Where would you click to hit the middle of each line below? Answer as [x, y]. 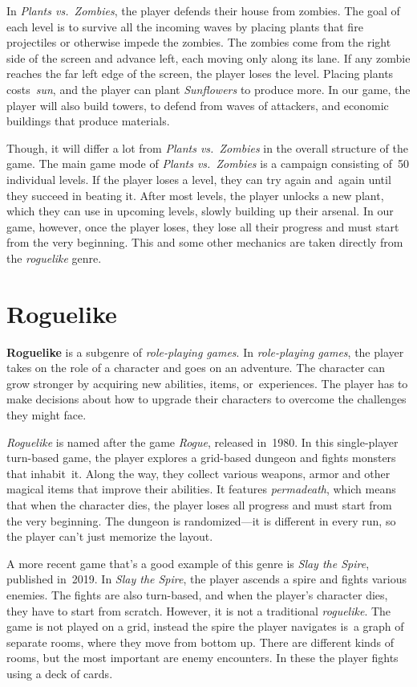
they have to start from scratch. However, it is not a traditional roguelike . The [199, 610]
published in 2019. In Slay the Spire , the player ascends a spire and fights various [207, 579]
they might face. [47, 415]
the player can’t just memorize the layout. [110, 536]
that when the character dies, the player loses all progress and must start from [199, 504]
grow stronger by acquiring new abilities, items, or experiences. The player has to [207, 383]
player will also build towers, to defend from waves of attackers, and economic [198, 105]
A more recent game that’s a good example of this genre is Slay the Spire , [188, 563]
